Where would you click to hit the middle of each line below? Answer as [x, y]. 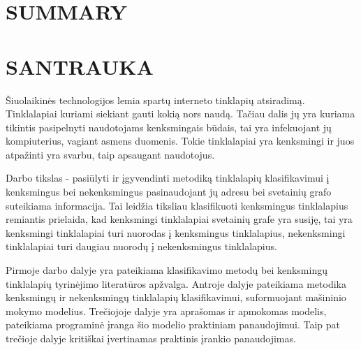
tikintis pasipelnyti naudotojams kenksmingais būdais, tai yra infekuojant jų [169, 127]
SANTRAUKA [80, 66]
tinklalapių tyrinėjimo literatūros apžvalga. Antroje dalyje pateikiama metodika [176, 283]
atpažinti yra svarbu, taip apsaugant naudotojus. [110, 154]
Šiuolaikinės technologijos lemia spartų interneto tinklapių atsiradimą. [155, 100]
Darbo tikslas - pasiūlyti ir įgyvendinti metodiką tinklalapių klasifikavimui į [168, 178]
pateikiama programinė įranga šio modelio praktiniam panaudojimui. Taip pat [173, 325]
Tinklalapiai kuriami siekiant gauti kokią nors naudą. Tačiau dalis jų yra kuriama [180, 114]
